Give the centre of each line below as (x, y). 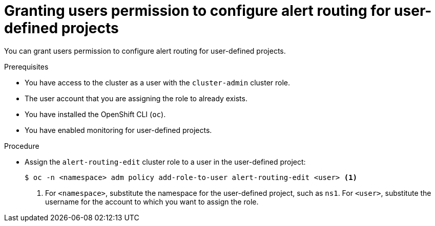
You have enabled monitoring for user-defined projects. (118, 130)
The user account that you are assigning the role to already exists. (136, 98)
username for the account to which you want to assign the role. (152, 201)
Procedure (22, 146)
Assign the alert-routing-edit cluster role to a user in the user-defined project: (165, 162)
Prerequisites (26, 66)
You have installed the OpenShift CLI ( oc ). (95, 114)
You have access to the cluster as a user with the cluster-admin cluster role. (158, 82)
